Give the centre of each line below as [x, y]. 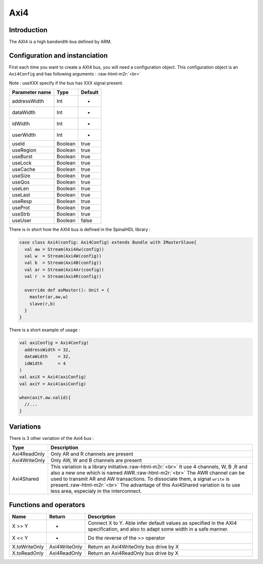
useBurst [22, 157]
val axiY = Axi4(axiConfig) [53, 384]
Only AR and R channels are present [92, 454]
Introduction [28, 30]
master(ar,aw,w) [49, 297]
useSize [21, 176]
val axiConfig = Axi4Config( [54, 343]
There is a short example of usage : [45, 330]
